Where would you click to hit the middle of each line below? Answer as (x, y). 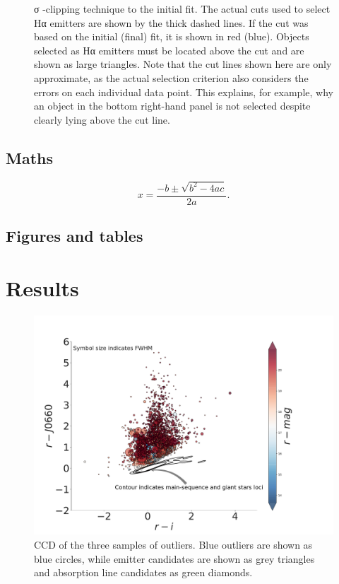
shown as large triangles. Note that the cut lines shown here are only (183, 64)
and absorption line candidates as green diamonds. (143, 572)
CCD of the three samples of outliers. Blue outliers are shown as (173, 544)
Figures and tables (75, 236)
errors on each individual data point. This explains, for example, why (184, 92)
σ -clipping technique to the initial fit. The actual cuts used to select (182, 8)
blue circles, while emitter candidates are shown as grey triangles (174, 558)
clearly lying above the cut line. (102, 119)
